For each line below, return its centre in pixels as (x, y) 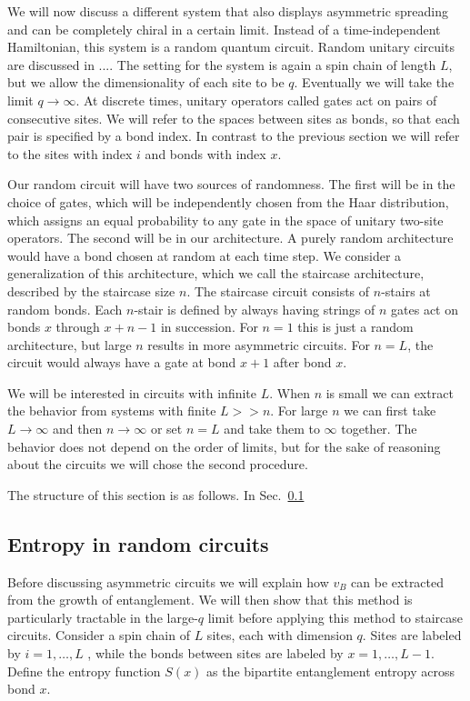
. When (290, 392)
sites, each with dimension (280, 635)
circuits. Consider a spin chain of (99, 635)
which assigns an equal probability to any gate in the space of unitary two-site (225, 220)
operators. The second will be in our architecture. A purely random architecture (230, 238)
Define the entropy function (84, 671)
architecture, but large (70, 344)
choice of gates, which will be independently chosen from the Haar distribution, (228, 201)
